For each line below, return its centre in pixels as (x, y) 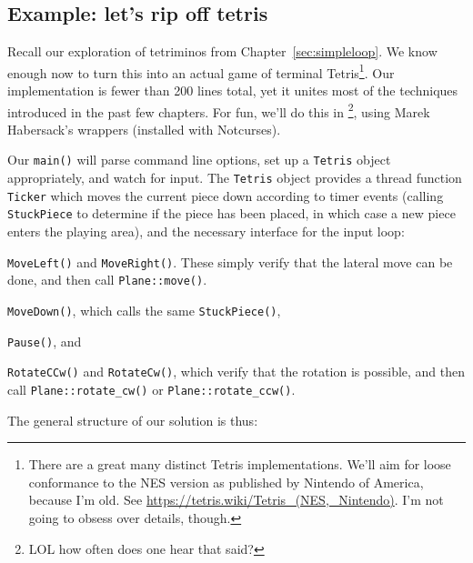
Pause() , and (45, 341)
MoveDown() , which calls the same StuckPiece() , (144, 311)
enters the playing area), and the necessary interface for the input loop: (206, 231)
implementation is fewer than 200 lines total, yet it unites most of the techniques (233, 90)
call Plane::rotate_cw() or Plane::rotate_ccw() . (151, 389)
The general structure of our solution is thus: (133, 420)
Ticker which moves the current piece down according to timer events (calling (226, 195)
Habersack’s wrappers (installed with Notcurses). (144, 129)
